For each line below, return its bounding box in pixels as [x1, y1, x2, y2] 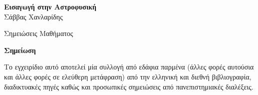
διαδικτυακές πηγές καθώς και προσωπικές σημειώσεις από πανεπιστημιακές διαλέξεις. [4, 81, 254, 91]
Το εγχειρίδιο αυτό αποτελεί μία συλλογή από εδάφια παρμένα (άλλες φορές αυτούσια [4, 61, 254, 72]
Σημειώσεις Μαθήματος [4, 28, 73, 38]
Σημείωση [4, 44, 36, 55]
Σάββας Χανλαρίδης [4, 11, 63, 21]
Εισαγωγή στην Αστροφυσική [4, 1, 97, 11]
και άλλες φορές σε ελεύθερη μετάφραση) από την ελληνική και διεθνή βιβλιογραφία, [4, 71, 252, 81]
